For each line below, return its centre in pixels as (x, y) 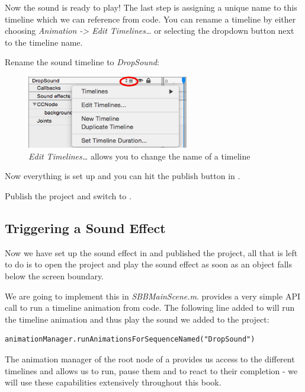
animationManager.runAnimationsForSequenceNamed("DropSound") (130, 340)
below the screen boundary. (54, 275)
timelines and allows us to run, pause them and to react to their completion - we (151, 370)
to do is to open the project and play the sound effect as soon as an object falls (149, 264)
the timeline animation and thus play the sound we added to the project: (137, 319)
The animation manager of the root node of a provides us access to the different (150, 358)
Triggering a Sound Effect (85, 227)
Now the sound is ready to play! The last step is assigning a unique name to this (151, 7)
